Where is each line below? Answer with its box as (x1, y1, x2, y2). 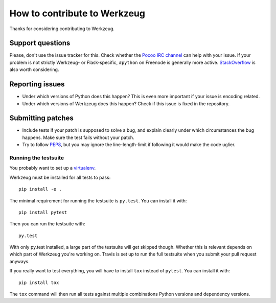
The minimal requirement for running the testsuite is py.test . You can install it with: (9, 197, 187, 204)
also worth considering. (9, 66, 59, 73)
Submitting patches (9, 114, 74, 123)
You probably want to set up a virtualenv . (9, 165, 96, 171)
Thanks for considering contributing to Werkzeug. (9, 26, 115, 32)
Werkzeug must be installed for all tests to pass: (9, 174, 111, 180)
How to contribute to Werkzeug (9, 8, 146, 19)
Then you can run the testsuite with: (9, 221, 85, 227)
